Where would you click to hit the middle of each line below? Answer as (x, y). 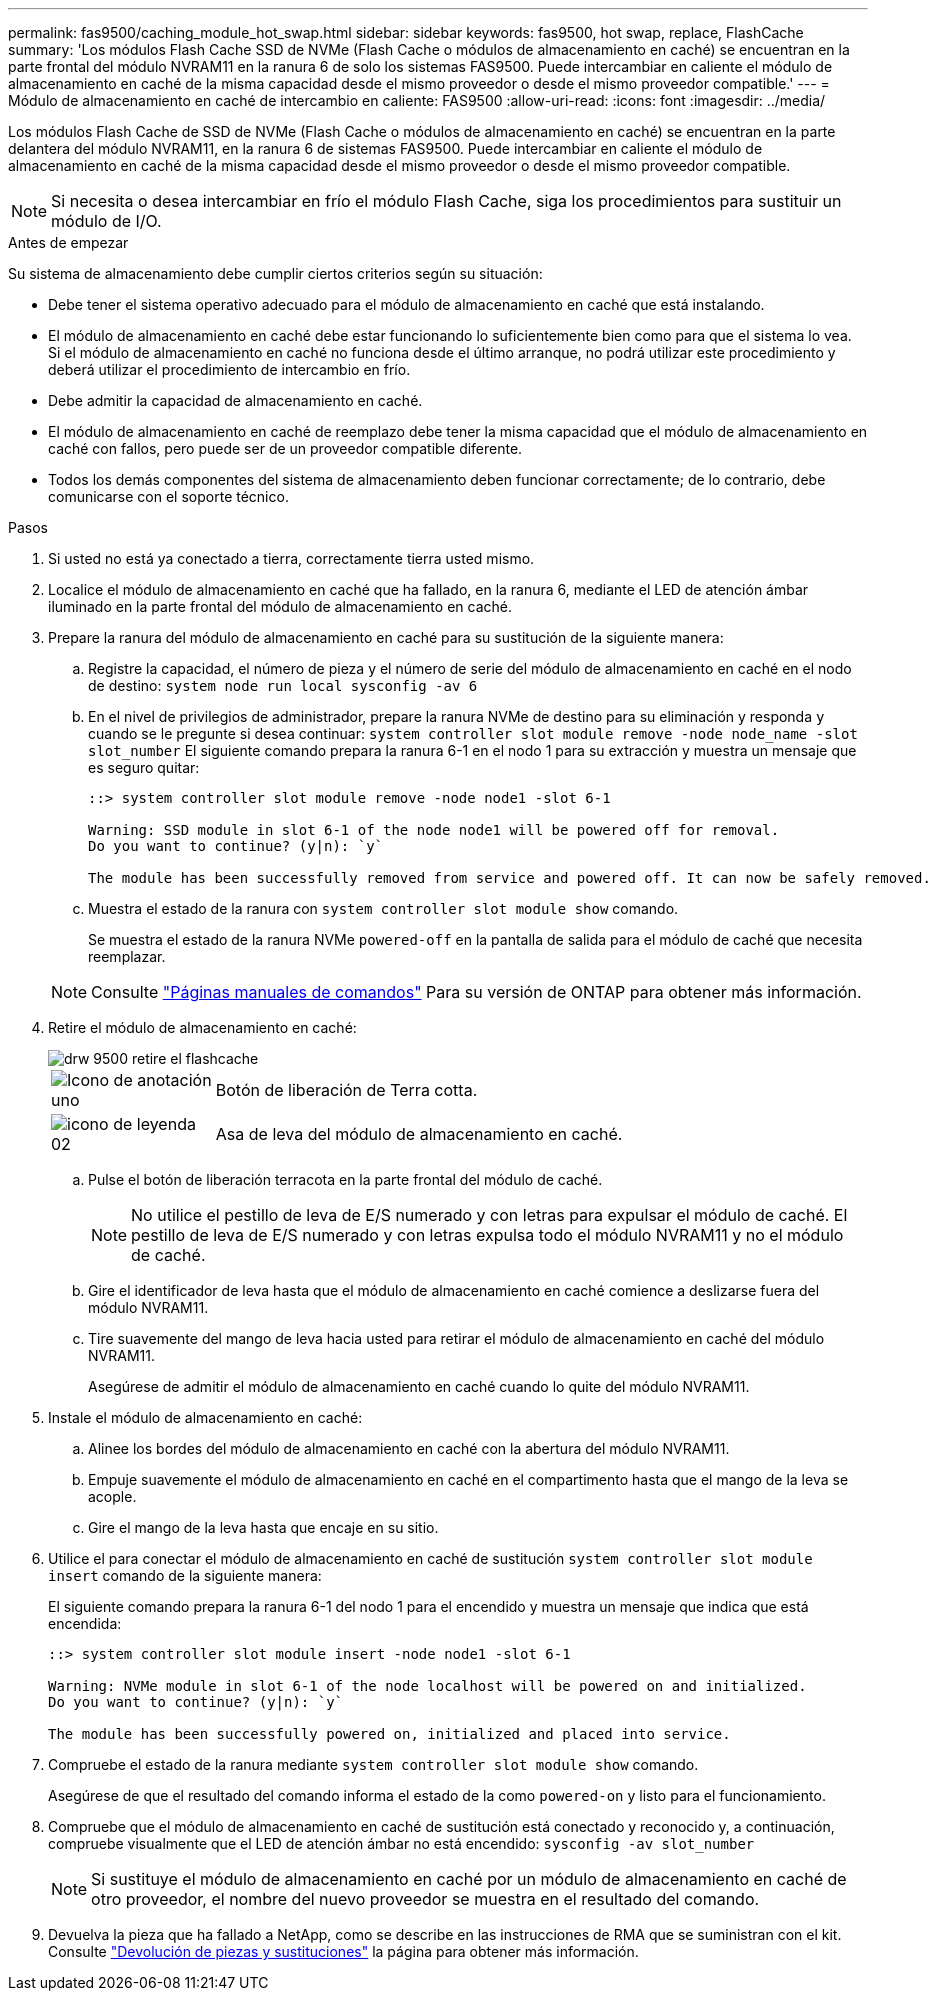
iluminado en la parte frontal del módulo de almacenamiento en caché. (280, 606)
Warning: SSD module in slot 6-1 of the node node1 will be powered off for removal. (434, 830)
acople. (112, 1496)
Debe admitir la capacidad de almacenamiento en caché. (235, 400)
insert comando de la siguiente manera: (185, 1575)
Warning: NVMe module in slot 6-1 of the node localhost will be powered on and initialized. (427, 1686)
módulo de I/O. (106, 221)
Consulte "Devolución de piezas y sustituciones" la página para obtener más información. (343, 1951)
